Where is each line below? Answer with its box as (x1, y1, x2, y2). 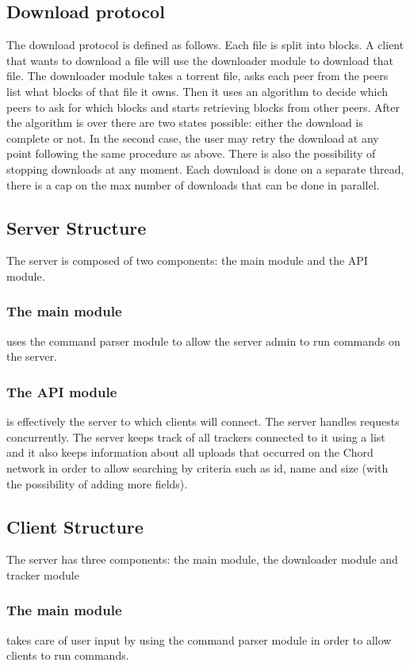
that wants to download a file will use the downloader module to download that (6, 52, 393, 68)
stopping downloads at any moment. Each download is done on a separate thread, (6, 160, 404, 177)
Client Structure (6, 514, 144, 538)
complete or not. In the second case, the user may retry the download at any (6, 129, 379, 146)
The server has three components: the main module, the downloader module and (6, 551, 398, 568)
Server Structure (6, 215, 147, 239)
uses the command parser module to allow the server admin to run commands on (6, 332, 400, 349)
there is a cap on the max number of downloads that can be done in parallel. (6, 176, 380, 193)
